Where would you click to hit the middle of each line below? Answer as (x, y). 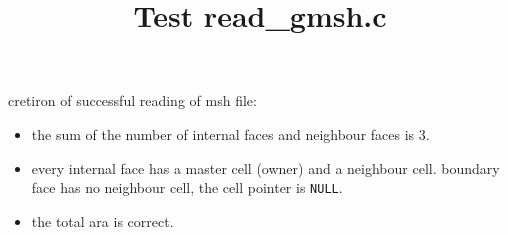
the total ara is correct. (102, 220)
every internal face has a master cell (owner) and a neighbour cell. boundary (265, 167)
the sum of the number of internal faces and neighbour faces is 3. (230, 133)
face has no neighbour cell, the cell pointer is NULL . (187, 187)
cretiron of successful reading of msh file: (132, 100)
